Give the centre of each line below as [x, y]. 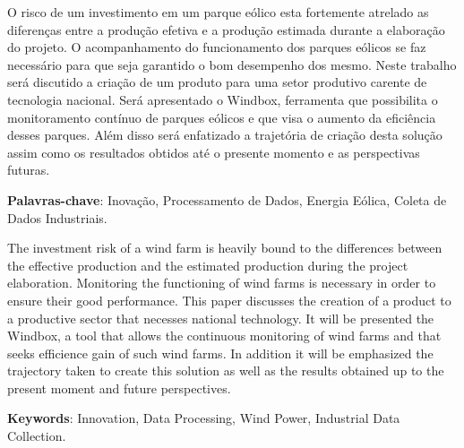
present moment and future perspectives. [119, 388]
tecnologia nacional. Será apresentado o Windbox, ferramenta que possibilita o [223, 99]
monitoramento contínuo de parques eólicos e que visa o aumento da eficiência [222, 117]
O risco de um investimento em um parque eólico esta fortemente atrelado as [218, 12]
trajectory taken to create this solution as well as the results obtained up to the [226, 370]
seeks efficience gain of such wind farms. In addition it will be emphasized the [220, 353]
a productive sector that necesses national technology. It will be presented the [221, 318]
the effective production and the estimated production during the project [208, 265]
